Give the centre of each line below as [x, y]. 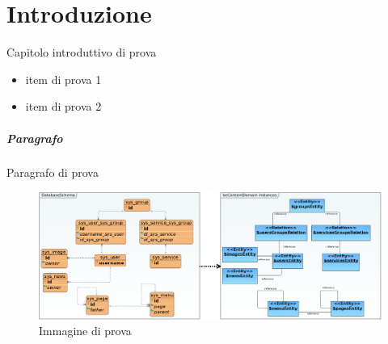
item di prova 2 [63, 106]
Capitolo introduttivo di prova [82, 52]
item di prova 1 [63, 79]
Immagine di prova [85, 331]
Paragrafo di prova [53, 172]
